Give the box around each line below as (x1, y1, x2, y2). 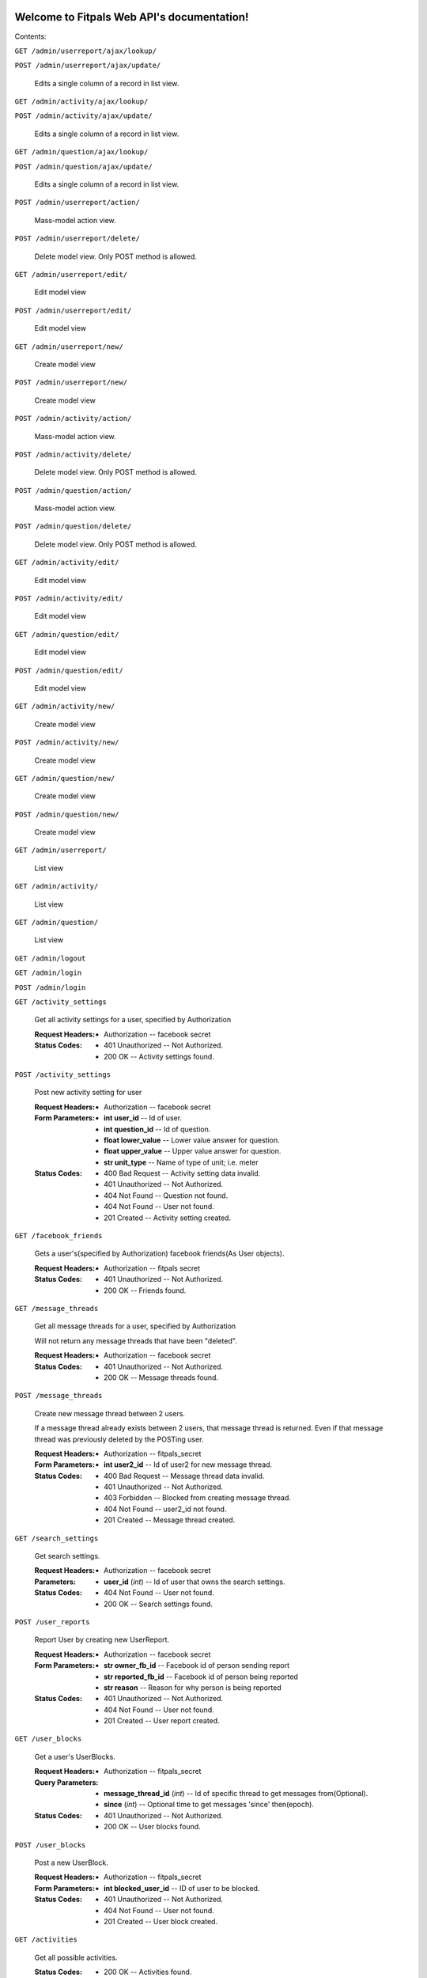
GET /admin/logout (14, 953, 86, 963)
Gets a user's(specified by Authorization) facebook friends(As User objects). (34, 1249, 285, 1258)
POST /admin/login (14, 983, 86, 992)
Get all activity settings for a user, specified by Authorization (34, 1015, 232, 1025)
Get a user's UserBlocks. (34, 1752, 116, 1761)
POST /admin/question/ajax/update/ (14, 162, 153, 171)
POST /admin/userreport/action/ (14, 198, 140, 207)
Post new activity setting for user (34, 1088, 142, 1097)
